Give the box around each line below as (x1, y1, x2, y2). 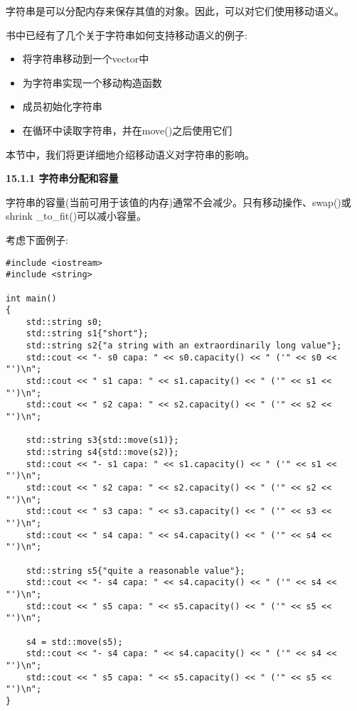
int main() (6, 293, 57, 304)
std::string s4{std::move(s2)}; (26, 447, 179, 458)
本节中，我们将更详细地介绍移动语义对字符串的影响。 (6, 146, 255, 161)
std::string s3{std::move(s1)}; (26, 435, 179, 446)
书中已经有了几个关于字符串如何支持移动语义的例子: (6, 27, 247, 42)
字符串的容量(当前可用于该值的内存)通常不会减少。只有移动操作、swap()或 (6, 194, 351, 209)
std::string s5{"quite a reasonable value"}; (26, 565, 245, 576)
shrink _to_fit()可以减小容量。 (6, 208, 147, 223)
